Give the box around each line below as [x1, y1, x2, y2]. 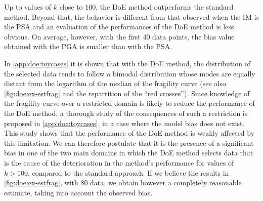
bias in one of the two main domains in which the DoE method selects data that [4, 147, 253, 158]
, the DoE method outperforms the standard [96, 2, 234, 12]
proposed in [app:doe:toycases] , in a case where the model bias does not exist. [4, 117, 245, 128]
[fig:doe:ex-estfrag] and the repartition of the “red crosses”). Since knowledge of [4, 88, 250, 98]
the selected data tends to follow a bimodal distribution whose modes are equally [4, 68, 255, 78]
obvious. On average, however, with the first [4, 31, 141, 42]
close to [59, 2, 83, 12]
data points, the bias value [152, 31, 235, 42]
